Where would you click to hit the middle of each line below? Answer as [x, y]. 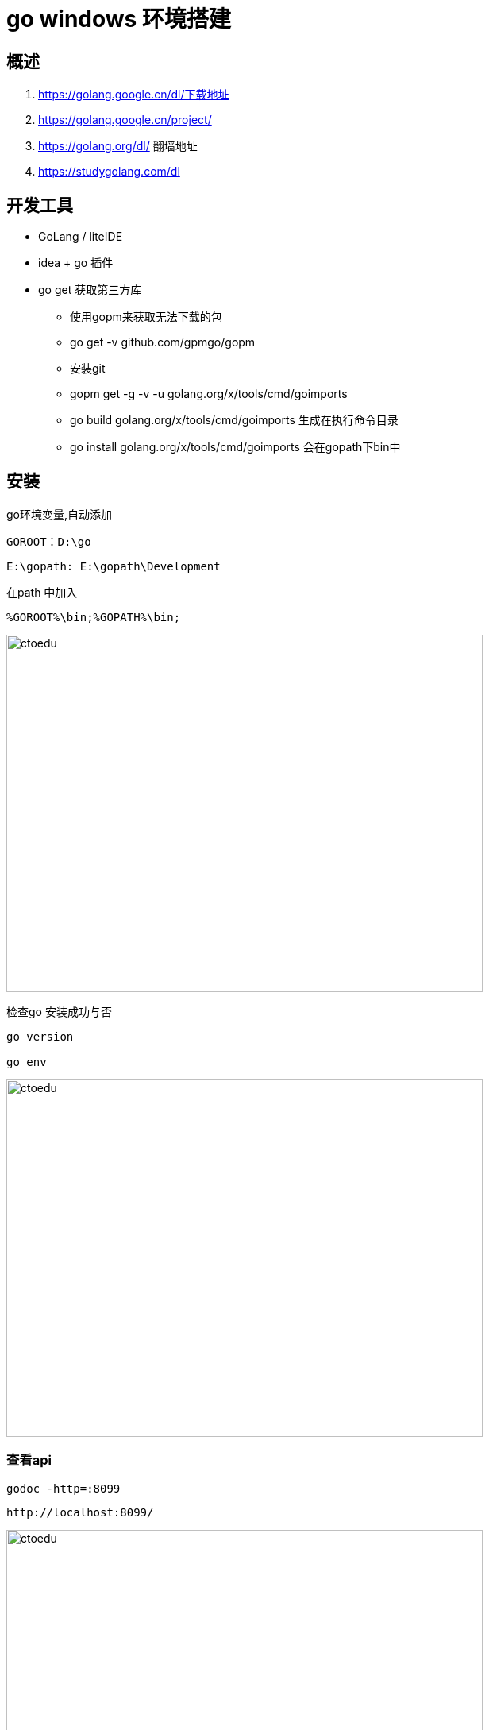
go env [27, 1062]
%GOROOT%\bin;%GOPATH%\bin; [94, 617]
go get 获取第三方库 [90, 290]
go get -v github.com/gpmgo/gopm [163, 342]
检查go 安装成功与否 [59, 1011]
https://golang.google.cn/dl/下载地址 [134, 95]
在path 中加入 [42, 592]
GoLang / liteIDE [81, 237]
